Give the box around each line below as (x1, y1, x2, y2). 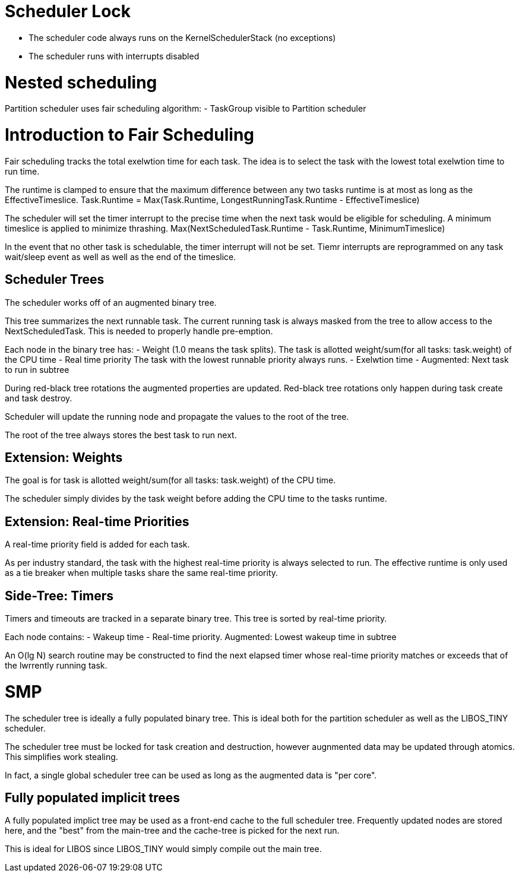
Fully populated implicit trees (5, 790, 181, 806)
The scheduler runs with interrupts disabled (29, 50, 200, 61)
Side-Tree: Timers (5, 588, 113, 603)
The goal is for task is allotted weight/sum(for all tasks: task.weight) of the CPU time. (5, 475, 336, 486)
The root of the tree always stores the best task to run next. (5, 429, 237, 440)
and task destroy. (5, 392, 72, 403)
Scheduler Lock (5, 1, 131, 21)
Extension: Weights (5, 450, 123, 466)
